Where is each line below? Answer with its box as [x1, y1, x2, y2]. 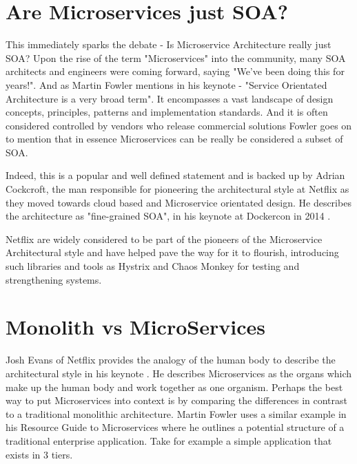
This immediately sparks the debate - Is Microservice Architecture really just [6, 37, 331, 52]
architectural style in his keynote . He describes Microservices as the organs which [6, 366, 352, 380]
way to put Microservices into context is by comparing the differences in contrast [6, 393, 347, 408]
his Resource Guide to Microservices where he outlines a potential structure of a [6, 420, 345, 434]
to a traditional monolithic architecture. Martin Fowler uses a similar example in [6, 406, 347, 421]
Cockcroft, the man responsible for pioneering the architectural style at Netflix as [6, 182, 349, 196]
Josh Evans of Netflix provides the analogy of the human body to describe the [6, 352, 336, 367]
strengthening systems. [6, 272, 102, 286]
